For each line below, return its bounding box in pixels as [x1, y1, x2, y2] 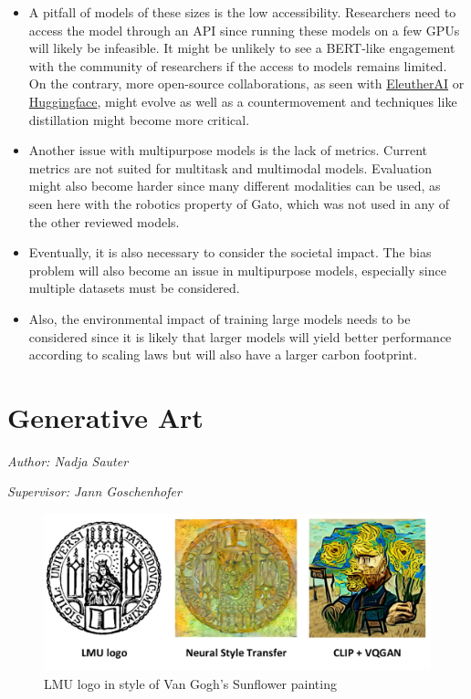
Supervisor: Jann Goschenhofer [7, 482, 182, 501]
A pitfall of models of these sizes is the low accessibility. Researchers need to [28, 3, 456, 21]
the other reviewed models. [28, 212, 180, 231]
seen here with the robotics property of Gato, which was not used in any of [28, 193, 450, 213]
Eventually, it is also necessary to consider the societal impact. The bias [28, 243, 432, 262]
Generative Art [7, 398, 204, 435]
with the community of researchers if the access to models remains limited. [28, 56, 447, 75]
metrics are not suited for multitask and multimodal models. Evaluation [28, 158, 433, 177]
